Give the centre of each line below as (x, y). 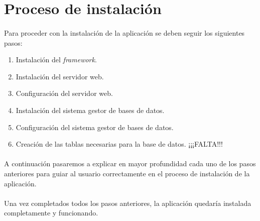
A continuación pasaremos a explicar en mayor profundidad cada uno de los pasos (130, 163)
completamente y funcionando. (51, 213)
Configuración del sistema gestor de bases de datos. (95, 127)
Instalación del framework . (56, 60)
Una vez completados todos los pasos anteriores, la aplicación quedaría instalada (128, 203)
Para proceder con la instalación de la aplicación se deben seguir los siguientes (124, 32)
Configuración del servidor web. (64, 93)
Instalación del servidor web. (60, 76)
